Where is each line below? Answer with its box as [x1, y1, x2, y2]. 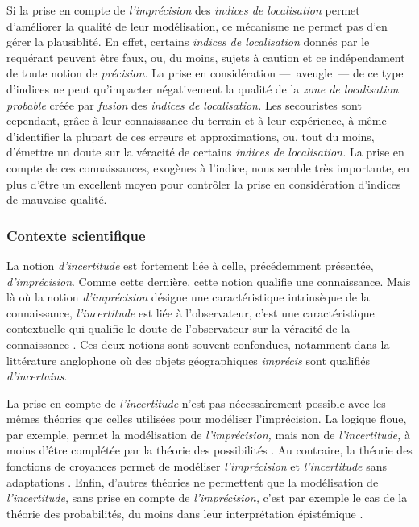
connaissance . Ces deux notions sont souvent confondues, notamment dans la [6, 335, 390, 352]
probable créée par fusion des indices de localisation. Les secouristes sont [6, 96, 362, 113]
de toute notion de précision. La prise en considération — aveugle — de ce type [6, 64, 404, 81]
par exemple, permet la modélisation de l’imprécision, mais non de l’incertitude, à [6, 425, 410, 442]
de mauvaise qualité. [6, 191, 107, 208]
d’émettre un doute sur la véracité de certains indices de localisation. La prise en [6, 143, 404, 160]
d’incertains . [6, 367, 68, 384]
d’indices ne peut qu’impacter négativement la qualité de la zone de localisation [6, 80, 399, 97]
